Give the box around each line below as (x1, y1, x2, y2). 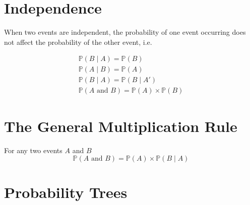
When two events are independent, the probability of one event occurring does (4, 27, 246, 37)
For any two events (4, 145, 62, 155)
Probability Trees (4, 182, 128, 202)
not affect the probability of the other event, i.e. (4, 36, 152, 47)
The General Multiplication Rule (4, 115, 237, 136)
